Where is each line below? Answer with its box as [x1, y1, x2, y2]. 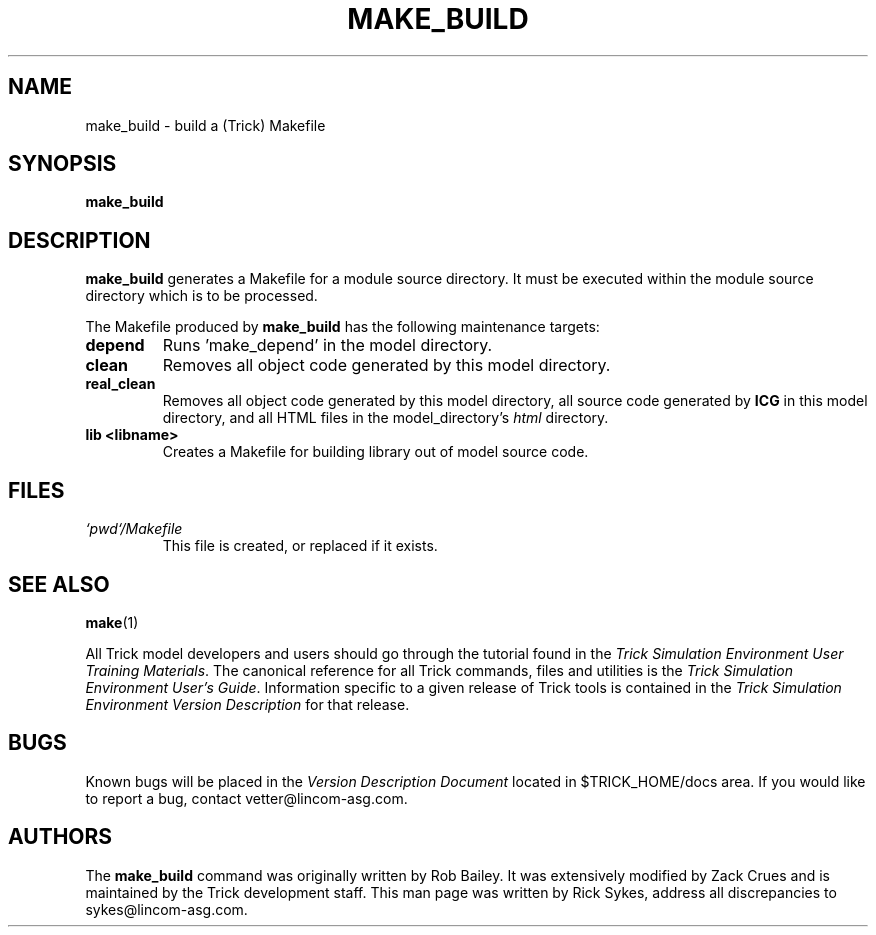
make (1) [85, 613, 139, 631]
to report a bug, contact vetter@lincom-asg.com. [85, 789, 408, 807]
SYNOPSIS [8, 151, 117, 177]
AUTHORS [8, 824, 113, 850]
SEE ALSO [8, 571, 110, 597]
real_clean [85, 375, 156, 393]
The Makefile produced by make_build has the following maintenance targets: [85, 318, 600, 336]
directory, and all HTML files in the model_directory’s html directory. [162, 409, 609, 427]
